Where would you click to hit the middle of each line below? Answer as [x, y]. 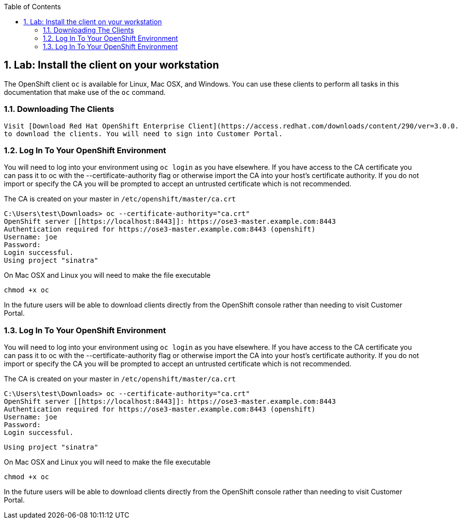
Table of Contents [33, 7]
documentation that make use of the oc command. [85, 92]
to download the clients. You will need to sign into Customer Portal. [143, 134]
